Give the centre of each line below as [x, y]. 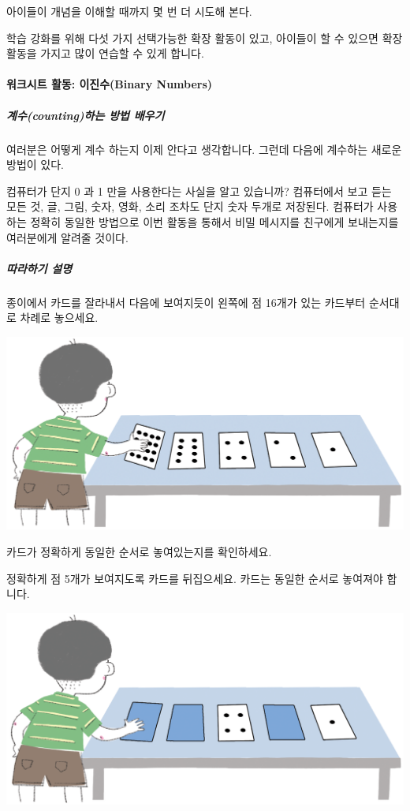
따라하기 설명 [39, 268]
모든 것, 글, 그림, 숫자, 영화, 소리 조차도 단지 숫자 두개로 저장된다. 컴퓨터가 [190, 206]
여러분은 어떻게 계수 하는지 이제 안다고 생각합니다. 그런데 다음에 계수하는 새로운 [204, 149]
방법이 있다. [35, 164]
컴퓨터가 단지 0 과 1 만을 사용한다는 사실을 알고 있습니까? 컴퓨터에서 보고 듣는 [199, 191]
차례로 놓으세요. [59, 318]
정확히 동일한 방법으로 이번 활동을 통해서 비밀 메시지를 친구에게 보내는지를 [214, 221]
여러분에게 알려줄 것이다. [67, 237]
